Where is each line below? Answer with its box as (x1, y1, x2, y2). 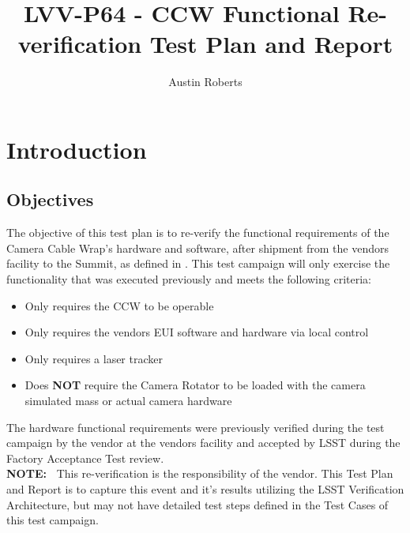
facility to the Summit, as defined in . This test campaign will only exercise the (6, 255, 390, 272)
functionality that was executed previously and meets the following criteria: (6, 271, 371, 287)
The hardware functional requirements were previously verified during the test (6, 419, 385, 435)
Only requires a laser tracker (24, 350, 163, 366)
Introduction (6, 133, 147, 165)
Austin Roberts (168, 73, 243, 90)
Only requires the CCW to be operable (24, 297, 214, 313)
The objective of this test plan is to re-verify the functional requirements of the (6, 224, 389, 241)
